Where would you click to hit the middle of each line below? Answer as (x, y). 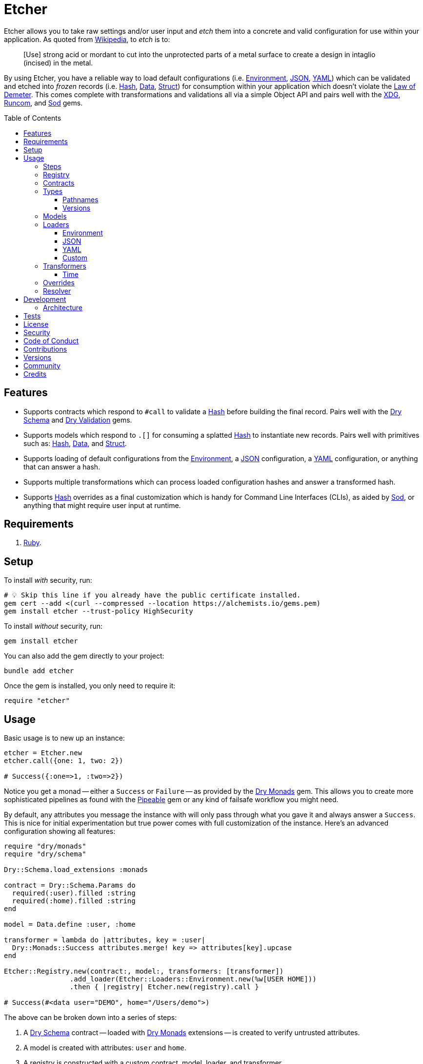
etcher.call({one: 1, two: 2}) (64, 761)
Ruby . (32, 543)
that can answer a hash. (62, 467)
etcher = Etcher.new (43, 753)
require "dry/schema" (45, 854)
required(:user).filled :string (74, 893)
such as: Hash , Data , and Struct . (75, 443)
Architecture (63, 307)
